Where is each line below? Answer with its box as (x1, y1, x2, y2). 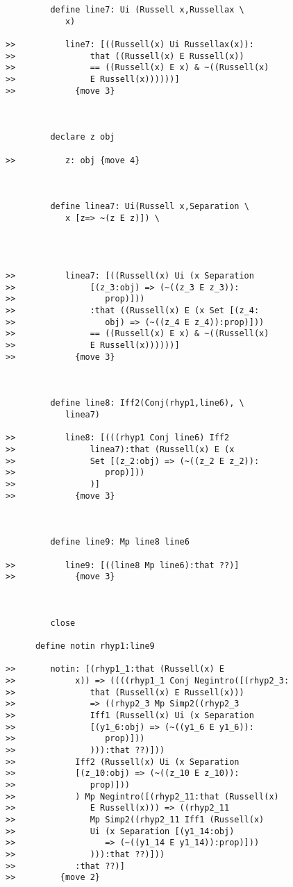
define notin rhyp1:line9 (35, 641, 155, 652)
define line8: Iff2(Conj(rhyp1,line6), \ (50, 398, 244, 408)
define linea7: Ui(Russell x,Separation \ (50, 201, 249, 212)
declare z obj (50, 132, 115, 142)
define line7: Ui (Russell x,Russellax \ (50, 5, 244, 15)
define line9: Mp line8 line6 (50, 537, 190, 547)
